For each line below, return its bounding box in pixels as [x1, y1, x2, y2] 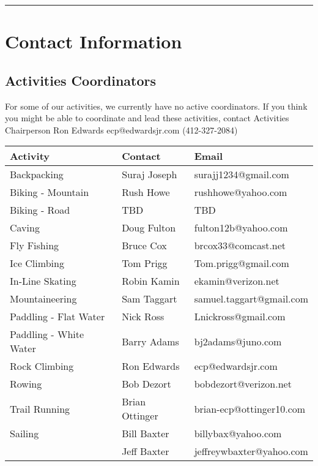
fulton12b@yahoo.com [194, 220, 288, 235]
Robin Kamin [122, 274, 180, 288]
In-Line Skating [10, 274, 76, 288]
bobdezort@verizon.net [194, 377, 292, 391]
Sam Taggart [122, 291, 177, 306]
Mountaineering [10, 291, 77, 306]
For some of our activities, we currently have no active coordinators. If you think [5, 99, 308, 112]
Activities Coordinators [5, 70, 157, 89]
